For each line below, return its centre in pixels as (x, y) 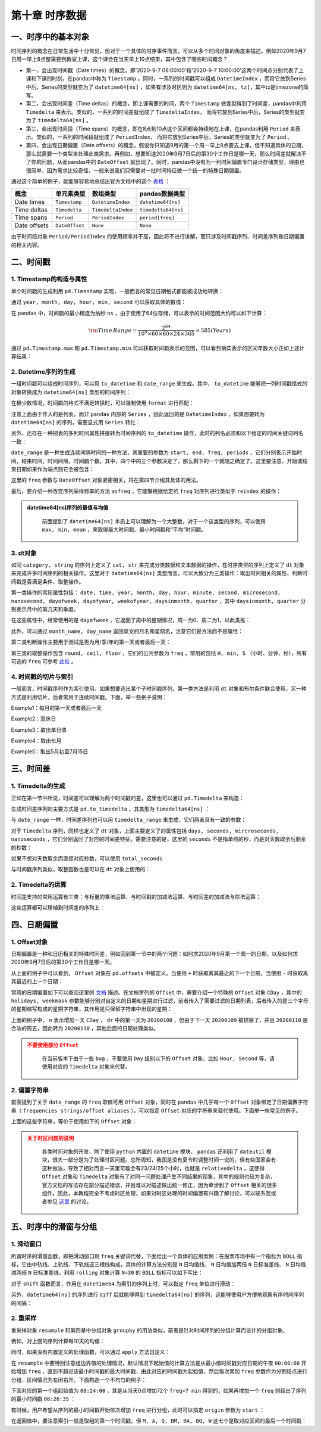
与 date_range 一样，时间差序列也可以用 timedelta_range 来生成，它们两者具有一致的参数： (129, 820)
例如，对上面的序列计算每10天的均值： (58, 1341)
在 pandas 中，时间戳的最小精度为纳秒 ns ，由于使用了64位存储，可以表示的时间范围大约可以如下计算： (139, 313)
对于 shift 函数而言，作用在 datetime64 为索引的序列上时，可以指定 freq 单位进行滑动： (123, 1284)
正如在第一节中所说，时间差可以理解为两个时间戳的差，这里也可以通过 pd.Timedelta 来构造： (128, 798)
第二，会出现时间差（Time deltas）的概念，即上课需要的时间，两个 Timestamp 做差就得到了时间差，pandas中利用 (166, 104)
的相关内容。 (27, 245)
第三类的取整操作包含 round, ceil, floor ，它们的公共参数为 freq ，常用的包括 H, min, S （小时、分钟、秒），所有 (159, 653)
